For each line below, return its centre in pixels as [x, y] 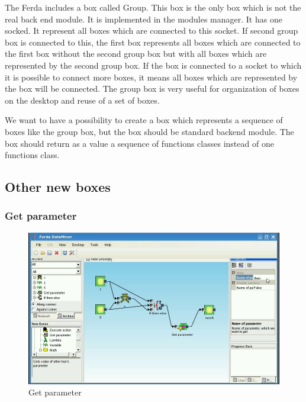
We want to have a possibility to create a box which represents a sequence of [144, 120]
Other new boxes [58, 187]
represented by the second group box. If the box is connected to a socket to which [153, 65]
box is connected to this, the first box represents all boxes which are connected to [153, 42]
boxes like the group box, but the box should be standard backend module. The [149, 131]
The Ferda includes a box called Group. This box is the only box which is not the [153, 7]
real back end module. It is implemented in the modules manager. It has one [144, 19]
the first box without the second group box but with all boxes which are [136, 54]
